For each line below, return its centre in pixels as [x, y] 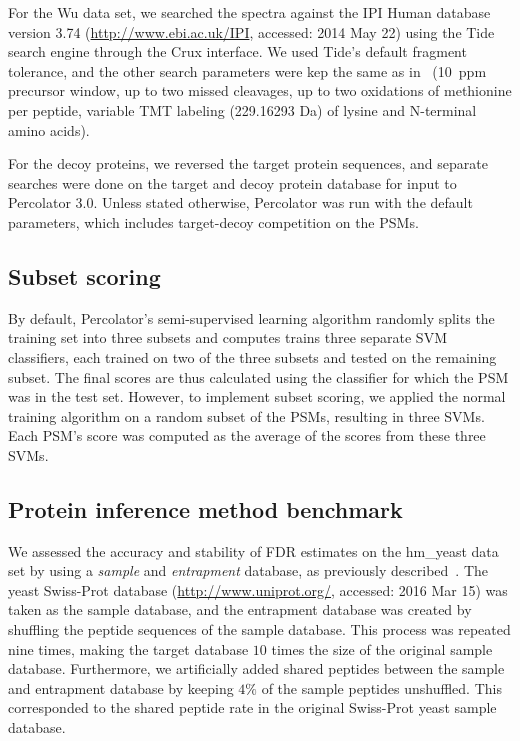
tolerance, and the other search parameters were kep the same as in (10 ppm [247, 70]
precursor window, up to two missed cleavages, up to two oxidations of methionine [260, 90]
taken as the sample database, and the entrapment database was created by [240, 609]
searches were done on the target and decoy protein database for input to [232, 182]
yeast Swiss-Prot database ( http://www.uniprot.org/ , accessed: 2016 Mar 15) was [258, 589]
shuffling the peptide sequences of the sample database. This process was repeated [259, 629]
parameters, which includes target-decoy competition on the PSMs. [213, 221]
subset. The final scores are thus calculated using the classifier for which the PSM [258, 376]
